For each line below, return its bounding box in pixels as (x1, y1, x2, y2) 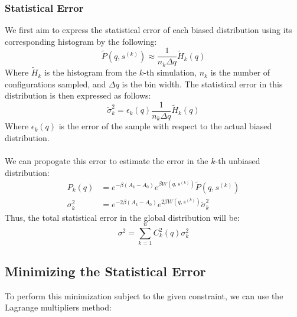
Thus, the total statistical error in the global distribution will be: (5, 211, 240, 223)
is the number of (210, 66, 270, 79)
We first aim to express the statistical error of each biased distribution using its (5, 24, 292, 36)
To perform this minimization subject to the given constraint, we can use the (5, 289, 283, 302)
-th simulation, (143, 66, 197, 79)
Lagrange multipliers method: (5, 301, 112, 313)
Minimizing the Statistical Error (5, 262, 206, 280)
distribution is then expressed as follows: (5, 89, 151, 102)
